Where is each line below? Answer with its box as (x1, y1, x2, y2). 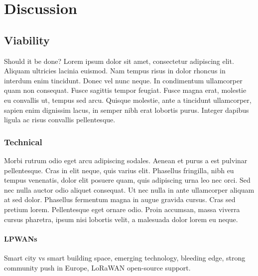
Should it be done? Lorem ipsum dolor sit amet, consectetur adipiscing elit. (4, 55, 234, 66)
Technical (4, 135, 42, 148)
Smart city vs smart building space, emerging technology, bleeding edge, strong (4, 252, 246, 263)
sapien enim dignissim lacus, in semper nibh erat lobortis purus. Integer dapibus (4, 104, 249, 115)
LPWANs (4, 233, 37, 244)
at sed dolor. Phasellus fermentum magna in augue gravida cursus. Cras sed (4, 194, 236, 205)
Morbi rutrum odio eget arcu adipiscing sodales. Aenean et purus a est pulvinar (4, 155, 248, 165)
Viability (4, 32, 50, 47)
